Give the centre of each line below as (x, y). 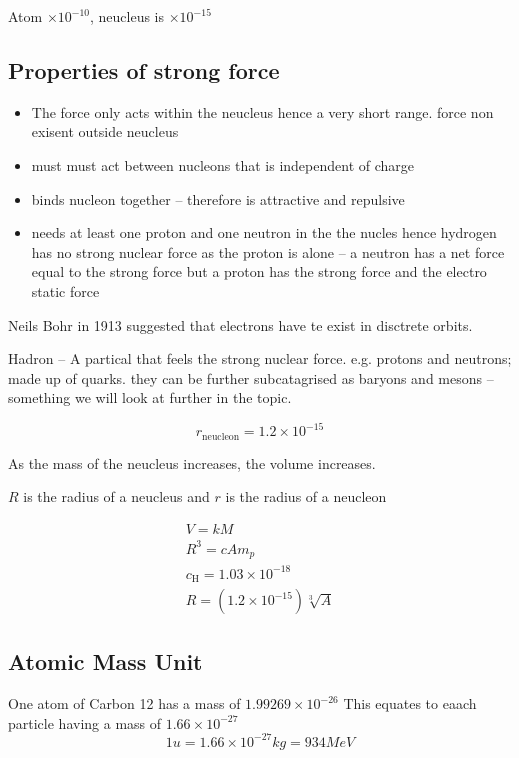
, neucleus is (127, 16)
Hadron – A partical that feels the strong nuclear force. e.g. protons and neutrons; (260, 358)
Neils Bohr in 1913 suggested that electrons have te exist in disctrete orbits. (240, 324)
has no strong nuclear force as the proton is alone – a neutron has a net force (268, 251)
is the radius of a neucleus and (116, 496)
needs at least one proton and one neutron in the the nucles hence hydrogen (264, 232)
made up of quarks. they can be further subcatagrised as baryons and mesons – (251, 377)
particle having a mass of (85, 722)
